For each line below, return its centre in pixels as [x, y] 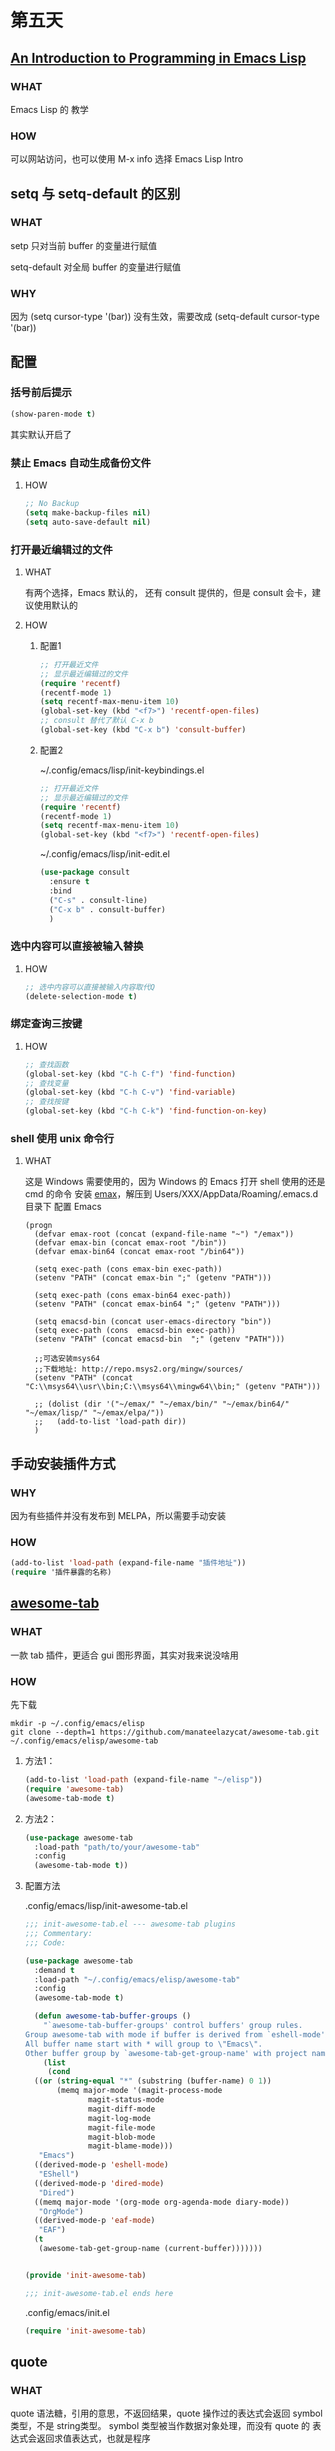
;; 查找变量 [46, 1083]
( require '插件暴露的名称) [61, 1572]
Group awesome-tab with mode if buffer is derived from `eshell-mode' [175, 2034]
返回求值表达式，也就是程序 [93, 2438]
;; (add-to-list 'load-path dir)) [110, 1422]
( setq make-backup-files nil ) [88, 512]
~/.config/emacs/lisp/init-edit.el [104, 854]
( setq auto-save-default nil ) [88, 522]
